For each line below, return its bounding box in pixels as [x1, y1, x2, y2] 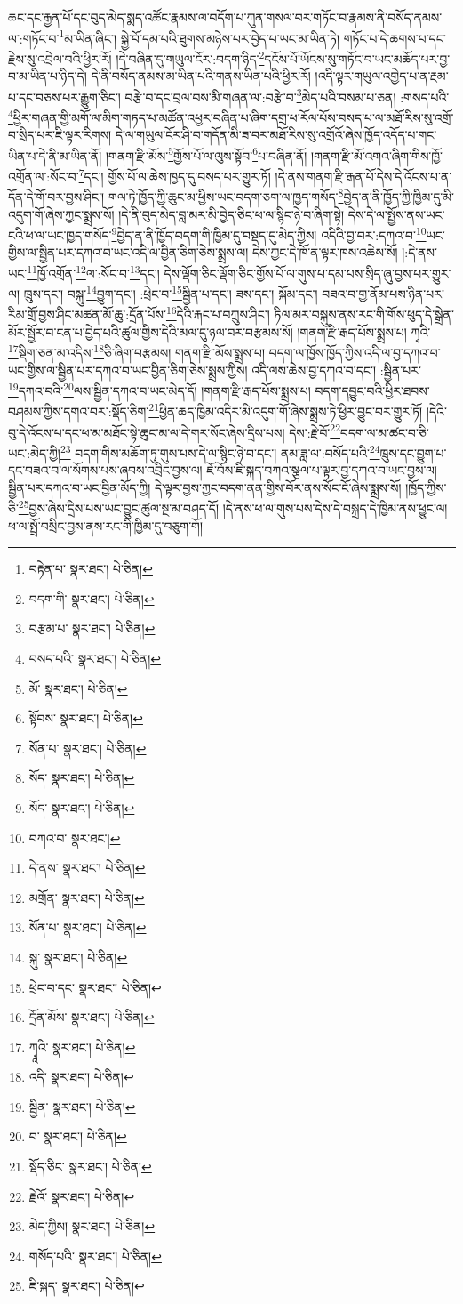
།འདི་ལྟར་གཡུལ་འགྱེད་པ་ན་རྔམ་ [315, 67, 449, 85]
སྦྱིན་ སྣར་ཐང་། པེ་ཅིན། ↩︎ [28, 1097, 136, 1115]
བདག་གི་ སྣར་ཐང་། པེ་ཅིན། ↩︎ [28, 589, 155, 608]
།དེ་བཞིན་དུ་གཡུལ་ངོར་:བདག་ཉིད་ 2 [116, 46, 265, 68]
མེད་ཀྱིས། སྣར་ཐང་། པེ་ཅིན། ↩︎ [28, 1217, 156, 1236]
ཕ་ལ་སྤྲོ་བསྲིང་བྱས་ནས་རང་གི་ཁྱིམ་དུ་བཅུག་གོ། [8, 516, 204, 535]
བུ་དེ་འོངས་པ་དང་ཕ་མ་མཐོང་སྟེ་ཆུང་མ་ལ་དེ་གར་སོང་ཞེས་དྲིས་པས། [8, 423, 285, 441]
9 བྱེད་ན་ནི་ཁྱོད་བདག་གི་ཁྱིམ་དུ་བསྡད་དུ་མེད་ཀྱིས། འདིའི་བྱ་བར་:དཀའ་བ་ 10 [111, 223, 427, 244]
